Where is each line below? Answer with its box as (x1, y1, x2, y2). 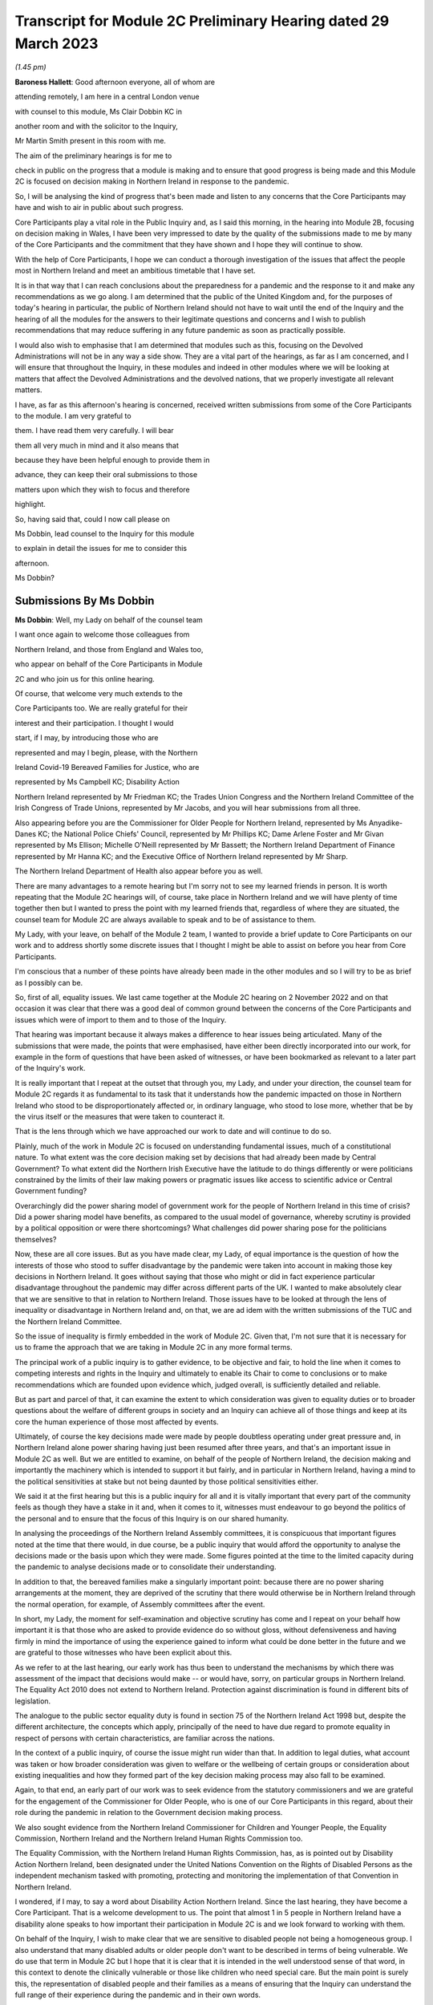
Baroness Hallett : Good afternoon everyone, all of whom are (14, 77, 216, 87)
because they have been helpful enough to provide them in (14, 456, 210, 465)
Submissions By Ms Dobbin (14, 594, 155, 607)
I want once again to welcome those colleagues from (14, 630, 190, 639)
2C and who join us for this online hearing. (14, 674, 156, 683)
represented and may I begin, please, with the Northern (14, 747, 198, 757)
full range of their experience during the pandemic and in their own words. (14, 1990, 261, 2000)
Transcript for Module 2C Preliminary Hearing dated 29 (14, 12, 390, 30)
